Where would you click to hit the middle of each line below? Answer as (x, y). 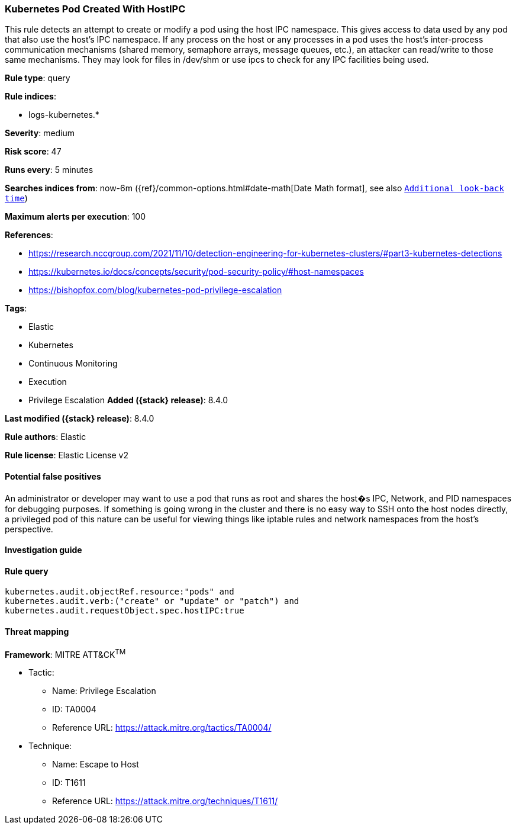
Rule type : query (38, 78)
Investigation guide (43, 550)
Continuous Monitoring (73, 364)
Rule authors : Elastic (46, 437)
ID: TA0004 (74, 709)
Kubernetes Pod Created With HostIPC (95, 9)
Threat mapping (37, 632)
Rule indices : (30, 97)
